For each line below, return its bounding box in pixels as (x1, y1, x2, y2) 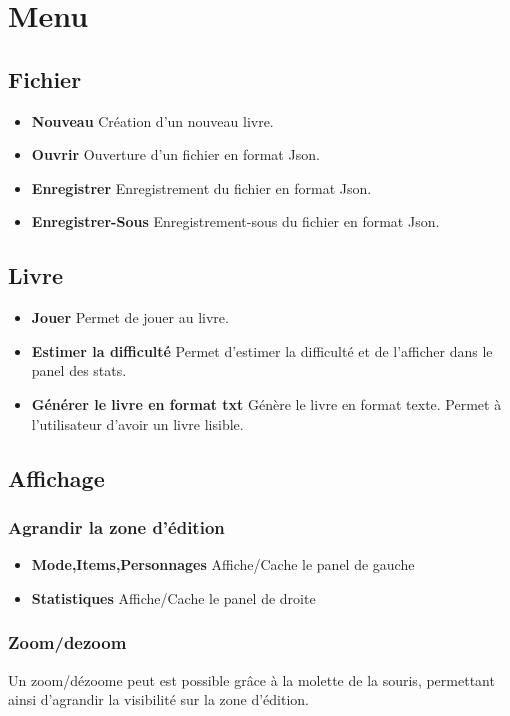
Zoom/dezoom (8, 630, 127, 655)
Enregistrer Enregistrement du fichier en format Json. (31, 177, 372, 198)
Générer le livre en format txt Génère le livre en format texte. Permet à (31, 393, 502, 414)
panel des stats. (31, 360, 127, 381)
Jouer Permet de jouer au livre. (31, 307, 229, 328)
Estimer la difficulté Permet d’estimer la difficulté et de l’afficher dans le (31, 340, 493, 361)
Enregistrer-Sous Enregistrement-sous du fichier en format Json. (31, 211, 440, 232)
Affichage (8, 462, 105, 493)
